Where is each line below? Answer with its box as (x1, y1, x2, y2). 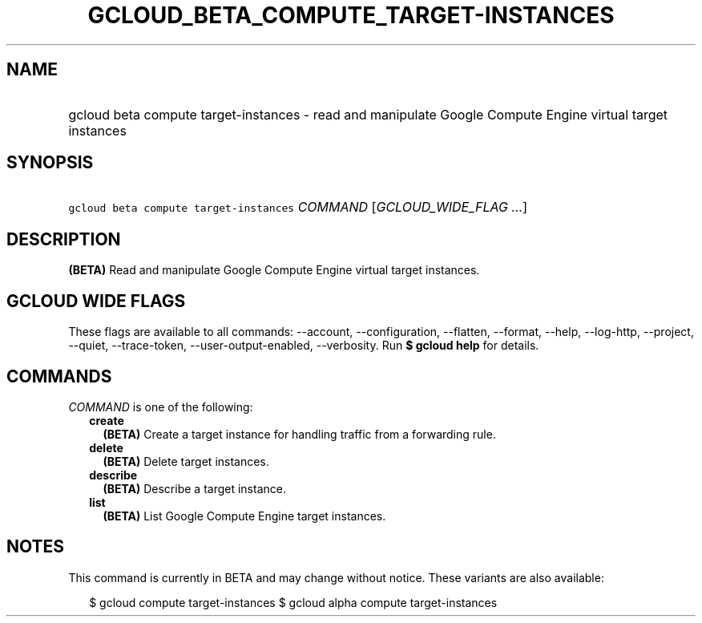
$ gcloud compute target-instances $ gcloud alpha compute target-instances (89, 595, 498, 609)
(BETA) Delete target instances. (103, 454, 269, 468)
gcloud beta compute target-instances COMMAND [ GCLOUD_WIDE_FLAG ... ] (68, 199, 528, 216)
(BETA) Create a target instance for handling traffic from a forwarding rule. (103, 427, 496, 441)
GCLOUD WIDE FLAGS (6, 290, 186, 311)
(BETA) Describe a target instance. (103, 481, 286, 496)
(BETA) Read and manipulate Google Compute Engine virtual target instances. (68, 263, 480, 277)
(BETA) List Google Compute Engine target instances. (103, 508, 386, 523)
